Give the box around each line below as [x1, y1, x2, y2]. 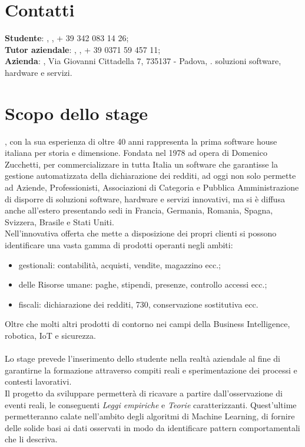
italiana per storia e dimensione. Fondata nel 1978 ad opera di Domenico [5, 146, 267, 159]
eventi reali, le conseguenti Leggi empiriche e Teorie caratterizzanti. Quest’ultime [5, 398, 297, 411]
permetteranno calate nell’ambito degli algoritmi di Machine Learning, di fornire [5, 410, 295, 422]
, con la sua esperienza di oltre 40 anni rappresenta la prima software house [5, 135, 277, 147]
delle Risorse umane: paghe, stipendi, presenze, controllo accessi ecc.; [18, 278, 267, 291]
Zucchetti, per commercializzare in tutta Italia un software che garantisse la [5, 158, 278, 170]
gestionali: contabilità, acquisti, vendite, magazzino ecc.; [18, 258, 221, 271]
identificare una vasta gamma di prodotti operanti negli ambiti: [5, 238, 233, 251]
